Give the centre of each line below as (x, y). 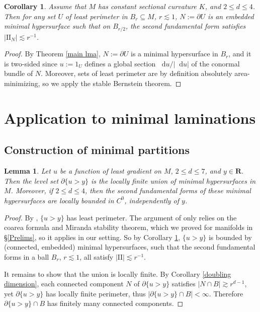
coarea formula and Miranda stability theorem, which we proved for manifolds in (128, 227)
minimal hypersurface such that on (57, 26)
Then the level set (31, 180)
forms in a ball (27, 256)
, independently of (152, 200)
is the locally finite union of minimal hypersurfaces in (174, 180)
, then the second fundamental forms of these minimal (168, 190)
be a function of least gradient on (110, 171)
